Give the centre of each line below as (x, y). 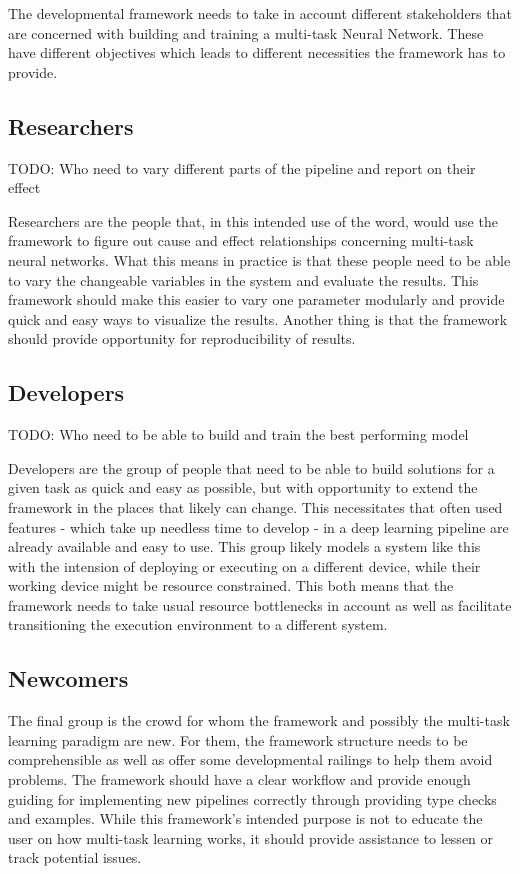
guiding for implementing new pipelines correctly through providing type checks (252, 798)
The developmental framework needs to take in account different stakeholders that (260, 13)
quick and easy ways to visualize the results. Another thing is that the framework (258, 318)
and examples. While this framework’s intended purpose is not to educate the (245, 818)
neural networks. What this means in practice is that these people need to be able (259, 259)
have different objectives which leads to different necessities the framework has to (257, 52)
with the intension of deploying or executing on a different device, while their (244, 565)
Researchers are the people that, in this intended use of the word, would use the (253, 220)
